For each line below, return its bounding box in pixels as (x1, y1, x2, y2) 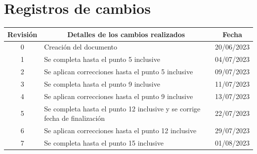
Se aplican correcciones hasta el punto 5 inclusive (44, 66, 193, 77)
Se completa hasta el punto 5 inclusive (44, 54, 160, 64)
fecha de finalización (44, 113, 105, 123)
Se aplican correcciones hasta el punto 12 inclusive (44, 125, 197, 136)
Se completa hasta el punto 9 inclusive (44, 79, 160, 89)
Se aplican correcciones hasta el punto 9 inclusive (44, 91, 193, 101)
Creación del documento (44, 42, 118, 52)
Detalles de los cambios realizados (67, 29, 185, 39)
